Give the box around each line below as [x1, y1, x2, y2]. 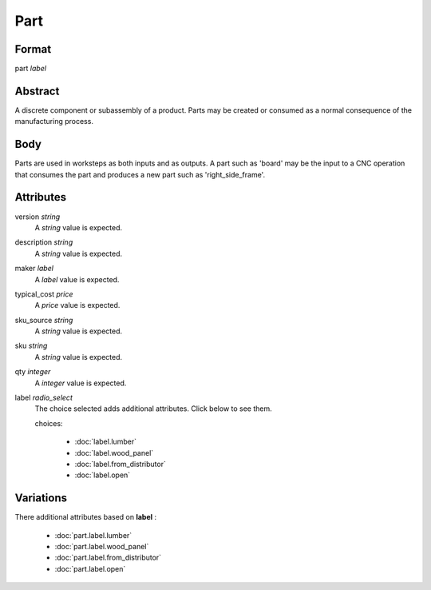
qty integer [14, 367, 51, 377]
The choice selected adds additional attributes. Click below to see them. [34, 404, 273, 413]
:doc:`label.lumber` [74, 437, 137, 447]
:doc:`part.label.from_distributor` [54, 552, 162, 563]
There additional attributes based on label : [14, 512, 157, 522]
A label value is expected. [34, 274, 120, 284]
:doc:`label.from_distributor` [74, 459, 167, 468]
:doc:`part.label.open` [54, 564, 126, 573]
